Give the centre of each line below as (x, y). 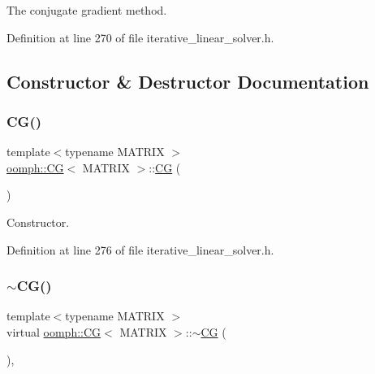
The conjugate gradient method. (87, 10)
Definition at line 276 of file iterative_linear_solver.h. (140, 249)
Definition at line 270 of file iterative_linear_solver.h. (140, 37)
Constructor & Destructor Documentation (188, 81)
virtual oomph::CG (54, 331)
